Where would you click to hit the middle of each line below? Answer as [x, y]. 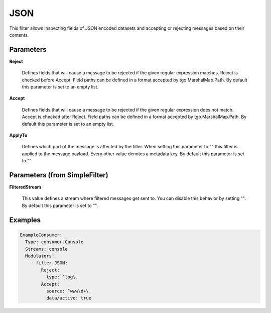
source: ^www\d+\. [69, 291]
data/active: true [69, 298]
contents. [19, 35]
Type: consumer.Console [54, 242]
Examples [25, 220]
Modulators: [40, 256]
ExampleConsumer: [41, 235]
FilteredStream [25, 187]
